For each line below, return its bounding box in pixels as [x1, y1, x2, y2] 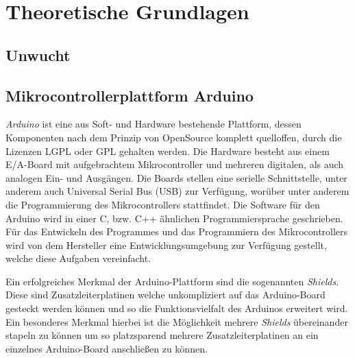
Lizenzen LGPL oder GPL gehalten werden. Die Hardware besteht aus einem [5, 143, 330, 158]
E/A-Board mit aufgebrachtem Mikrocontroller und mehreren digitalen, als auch [5, 157, 344, 171]
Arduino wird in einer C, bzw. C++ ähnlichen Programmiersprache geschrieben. [5, 211, 343, 225]
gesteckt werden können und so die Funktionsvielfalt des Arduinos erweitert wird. [5, 301, 348, 315]
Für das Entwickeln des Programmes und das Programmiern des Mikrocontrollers [5, 224, 348, 239]
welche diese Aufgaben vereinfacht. [5, 251, 151, 265]
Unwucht [5, 44, 71, 65]
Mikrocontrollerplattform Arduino [5, 84, 254, 106]
